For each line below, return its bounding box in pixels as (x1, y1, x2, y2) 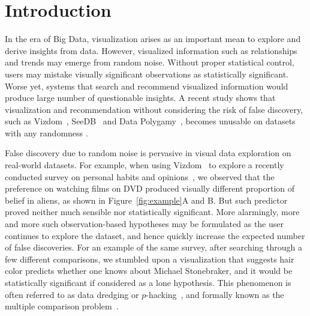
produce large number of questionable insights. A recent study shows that (5, 91, 276, 104)
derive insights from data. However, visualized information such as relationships (5, 44, 297, 56)
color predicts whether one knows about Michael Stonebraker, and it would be (5, 264, 293, 277)
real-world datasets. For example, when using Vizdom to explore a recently (5, 159, 284, 171)
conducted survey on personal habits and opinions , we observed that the (5, 170, 275, 183)
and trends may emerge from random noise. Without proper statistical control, (5, 56, 294, 68)
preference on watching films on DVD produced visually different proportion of (5, 182, 295, 195)
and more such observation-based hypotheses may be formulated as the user (5, 217, 284, 230)
